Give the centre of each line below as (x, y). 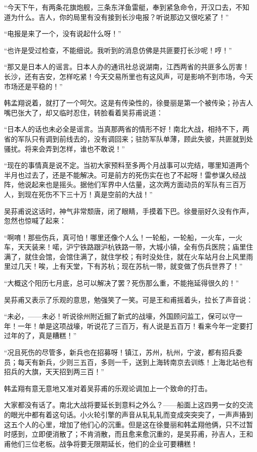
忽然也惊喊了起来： (35, 221)
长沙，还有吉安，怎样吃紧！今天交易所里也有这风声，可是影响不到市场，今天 (128, 76)
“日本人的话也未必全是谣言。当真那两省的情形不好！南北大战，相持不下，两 (127, 129)
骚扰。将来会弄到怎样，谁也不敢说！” (64, 148)
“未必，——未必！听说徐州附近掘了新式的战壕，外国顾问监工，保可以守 (120, 316)
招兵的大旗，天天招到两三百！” (54, 372)
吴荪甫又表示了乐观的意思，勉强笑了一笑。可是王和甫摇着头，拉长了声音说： (128, 299)
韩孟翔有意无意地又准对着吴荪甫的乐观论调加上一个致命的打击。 (108, 388)
